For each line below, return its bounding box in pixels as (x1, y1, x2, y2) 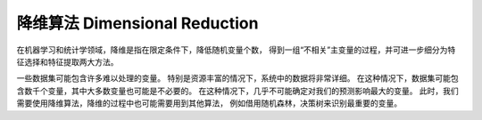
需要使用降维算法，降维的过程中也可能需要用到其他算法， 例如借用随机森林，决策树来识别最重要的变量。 (16, 98, 402, 108)
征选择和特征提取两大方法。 (16, 56, 119, 67)
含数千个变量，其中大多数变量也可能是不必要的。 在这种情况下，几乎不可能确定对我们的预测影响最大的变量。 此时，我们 (16, 85, 459, 96)
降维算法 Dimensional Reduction (16, 13, 259, 33)
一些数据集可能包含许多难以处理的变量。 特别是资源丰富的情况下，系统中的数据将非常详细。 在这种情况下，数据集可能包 (16, 73, 459, 84)
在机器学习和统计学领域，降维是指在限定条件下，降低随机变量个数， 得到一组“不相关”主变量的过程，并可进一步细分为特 (16, 44, 456, 55)
